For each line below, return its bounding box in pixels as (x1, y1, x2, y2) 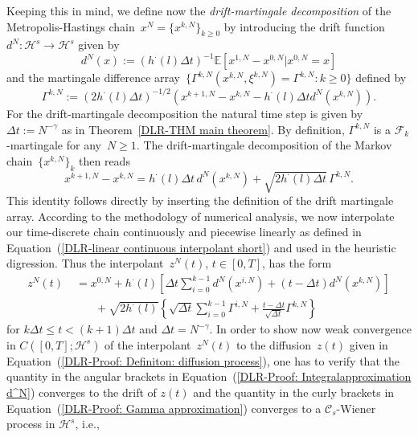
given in (349, 336, 388, 353)
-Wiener (336, 399, 376, 416)
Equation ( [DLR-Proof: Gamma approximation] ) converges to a (6, 399, 322, 416)
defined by (355, 69, 407, 86)
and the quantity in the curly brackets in (193, 383, 395, 400)
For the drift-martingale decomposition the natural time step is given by (6, 104, 363, 121)
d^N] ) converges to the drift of (6, 383, 157, 400)
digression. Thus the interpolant (6, 255, 164, 272)
